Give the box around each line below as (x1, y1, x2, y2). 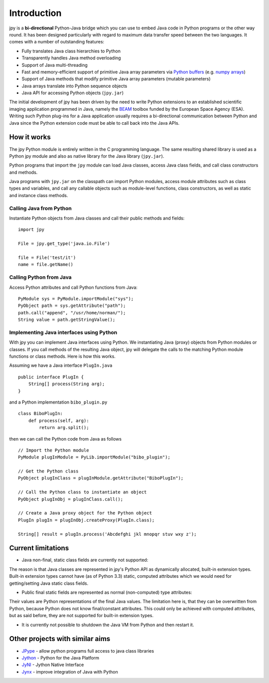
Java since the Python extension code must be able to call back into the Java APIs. (9, 120, 180, 126)
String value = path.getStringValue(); (18, 317, 116, 323)
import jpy (18, 227, 45, 232)
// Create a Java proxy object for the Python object (18, 510, 152, 516)
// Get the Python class (18, 468, 79, 474)
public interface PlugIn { (18, 374, 84, 380)
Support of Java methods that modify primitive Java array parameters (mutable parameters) (21, 76, 211, 82)
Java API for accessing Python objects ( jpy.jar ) (21, 90, 124, 96)
